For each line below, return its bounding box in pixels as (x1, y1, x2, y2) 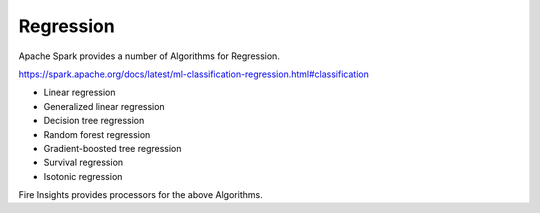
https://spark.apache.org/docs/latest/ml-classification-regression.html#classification (18, 68, 369, 80)
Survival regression (43, 156, 124, 169)
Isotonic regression (43, 170, 123, 182)
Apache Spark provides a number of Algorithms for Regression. (18, 50, 280, 62)
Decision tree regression (43, 115, 145, 127)
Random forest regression (43, 128, 151, 140)
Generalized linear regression (43, 100, 165, 112)
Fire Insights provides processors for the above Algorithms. (18, 189, 264, 201)
